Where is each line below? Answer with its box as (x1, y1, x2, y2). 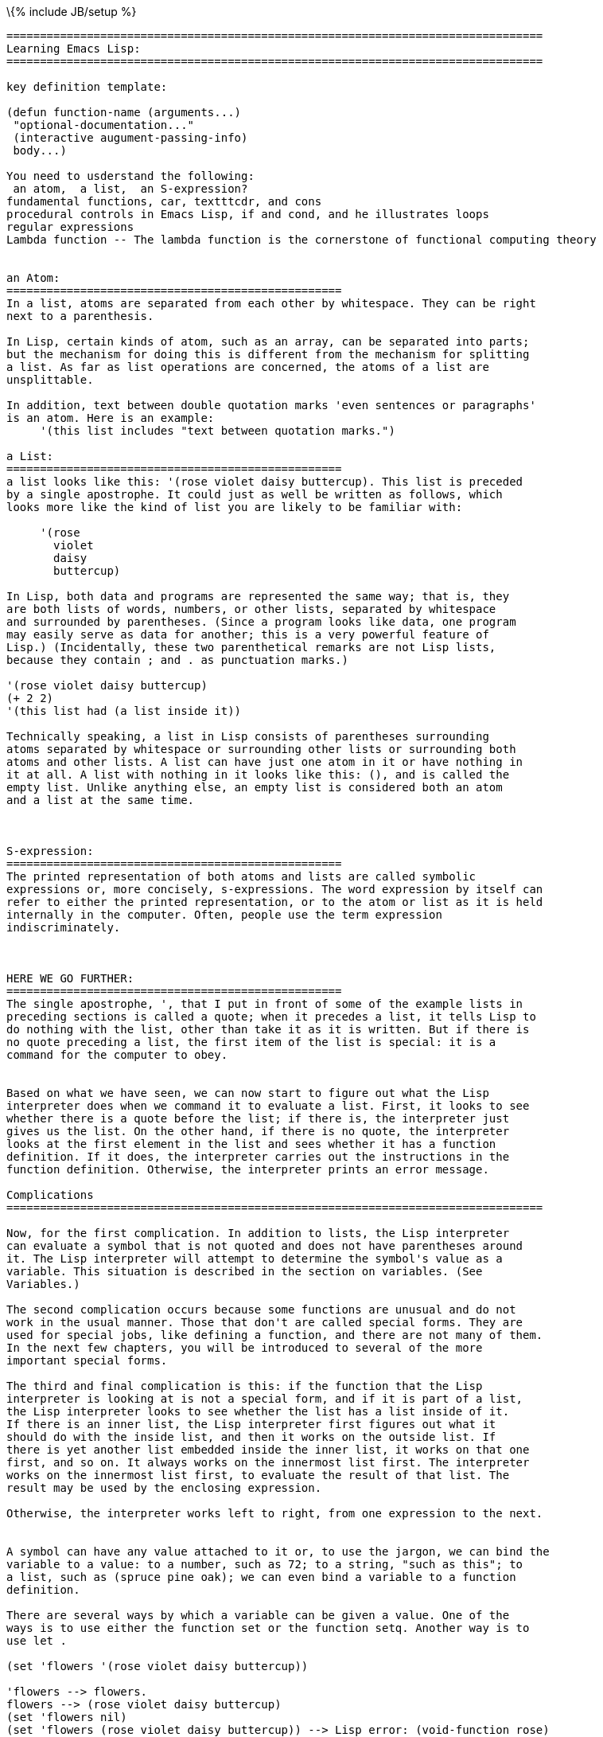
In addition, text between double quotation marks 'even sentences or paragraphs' (6, 399, 536, 412)
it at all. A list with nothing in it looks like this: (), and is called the (6, 768, 510, 781)
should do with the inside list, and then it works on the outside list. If (6, 1431, 496, 1443)
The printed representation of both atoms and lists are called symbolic (6, 870, 477, 883)
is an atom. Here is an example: (6, 412, 215, 424)
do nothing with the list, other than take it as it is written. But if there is (6, 1023, 530, 1036)
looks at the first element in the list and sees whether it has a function (6, 1138, 496, 1150)
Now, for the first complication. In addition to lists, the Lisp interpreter (6, 1227, 510, 1239)
